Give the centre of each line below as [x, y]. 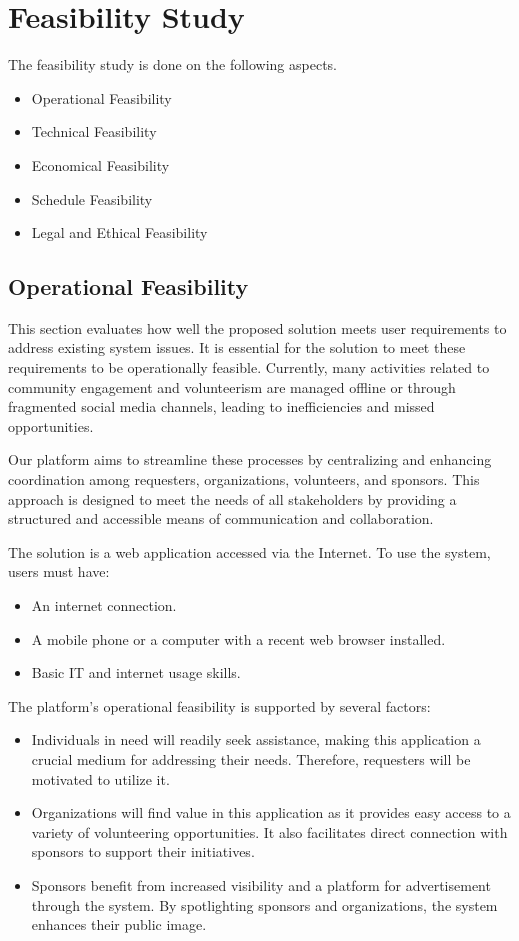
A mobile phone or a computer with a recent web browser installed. [238, 638]
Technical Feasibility [94, 131]
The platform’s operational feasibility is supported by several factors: [219, 705]
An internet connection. [104, 605]
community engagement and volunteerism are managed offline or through [232, 386]
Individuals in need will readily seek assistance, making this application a [256, 739]
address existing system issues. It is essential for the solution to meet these [237, 347]
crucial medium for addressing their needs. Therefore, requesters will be [251, 758]
